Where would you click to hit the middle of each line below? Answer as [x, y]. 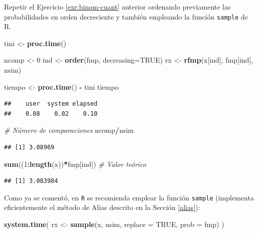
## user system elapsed [51, 104]
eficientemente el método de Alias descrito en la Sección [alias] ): [102, 207]
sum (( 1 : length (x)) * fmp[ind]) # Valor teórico [75, 164]
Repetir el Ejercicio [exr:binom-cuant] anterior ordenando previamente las [117, 7]
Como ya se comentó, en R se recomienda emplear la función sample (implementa [129, 197]
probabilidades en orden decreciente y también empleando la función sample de [126, 16]
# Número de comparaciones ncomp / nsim [69, 130]
